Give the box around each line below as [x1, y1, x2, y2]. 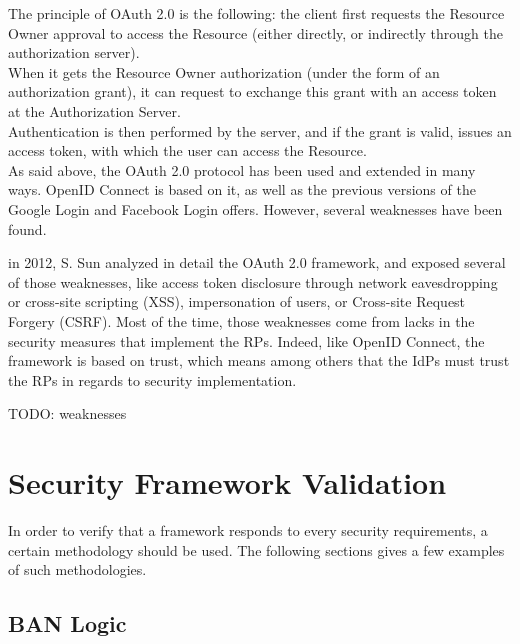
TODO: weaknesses [8, 403, 127, 424]
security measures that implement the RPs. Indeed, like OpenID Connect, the [8, 330, 485, 351]
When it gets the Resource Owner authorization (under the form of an [8, 61, 440, 82]
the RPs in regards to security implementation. [8, 369, 297, 390]
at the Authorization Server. [8, 100, 181, 121]
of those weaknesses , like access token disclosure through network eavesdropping [8, 271, 498, 292]
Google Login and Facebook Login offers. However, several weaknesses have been [8, 198, 503, 219]
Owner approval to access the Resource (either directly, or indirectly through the [8, 22, 504, 43]
